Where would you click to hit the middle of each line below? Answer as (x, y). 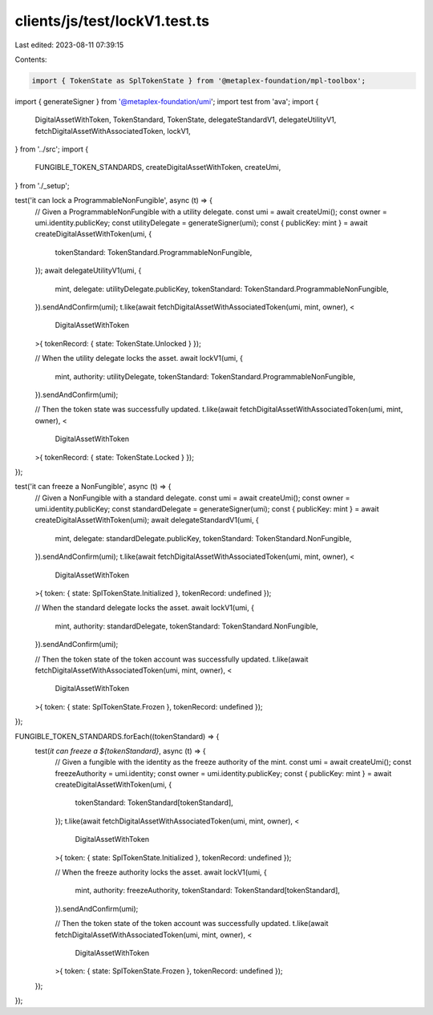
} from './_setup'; (42, 185)
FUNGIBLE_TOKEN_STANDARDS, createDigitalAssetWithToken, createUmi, (158, 168)
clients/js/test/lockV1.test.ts (112, 21)
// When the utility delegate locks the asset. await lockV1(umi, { (139, 358)
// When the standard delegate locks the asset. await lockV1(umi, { (144, 608)
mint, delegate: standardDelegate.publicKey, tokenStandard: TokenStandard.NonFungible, (203, 538)
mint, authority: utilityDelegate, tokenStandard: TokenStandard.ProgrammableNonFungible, (205, 376)
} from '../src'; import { (52, 149)
